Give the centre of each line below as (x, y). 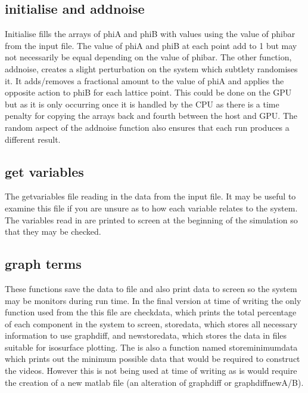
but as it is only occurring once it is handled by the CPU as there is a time (142, 104)
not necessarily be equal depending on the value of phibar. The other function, (148, 57)
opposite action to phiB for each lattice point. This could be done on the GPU (148, 92)
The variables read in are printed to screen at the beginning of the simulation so (151, 219)
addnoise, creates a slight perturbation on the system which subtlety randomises (151, 68)
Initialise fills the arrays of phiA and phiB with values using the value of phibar (150, 34)
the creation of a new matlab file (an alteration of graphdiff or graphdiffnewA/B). (154, 382)
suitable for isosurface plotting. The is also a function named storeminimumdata (151, 347)
